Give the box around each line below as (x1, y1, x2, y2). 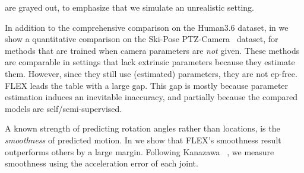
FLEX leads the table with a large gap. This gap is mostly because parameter (5, 79, 289, 91)
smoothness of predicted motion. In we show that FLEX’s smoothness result (5, 133, 281, 146)
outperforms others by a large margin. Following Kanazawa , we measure (5, 145, 274, 158)
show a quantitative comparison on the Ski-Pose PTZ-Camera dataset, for (5, 33, 278, 45)
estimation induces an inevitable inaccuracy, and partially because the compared (5, 91, 298, 103)
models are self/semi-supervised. (5, 102, 122, 114)
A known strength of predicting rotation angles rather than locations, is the (5, 122, 280, 134)
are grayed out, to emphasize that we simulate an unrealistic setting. (5, 1, 254, 13)
